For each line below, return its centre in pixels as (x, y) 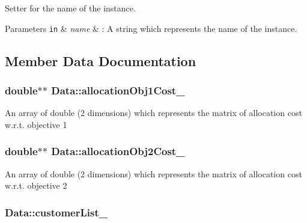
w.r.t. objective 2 (36, 185)
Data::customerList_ (56, 212)
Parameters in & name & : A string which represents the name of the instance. (151, 28)
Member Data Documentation (101, 60)
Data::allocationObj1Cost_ (118, 90)
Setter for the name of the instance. (70, 8)
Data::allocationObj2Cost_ (118, 151)
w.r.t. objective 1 (36, 124)
